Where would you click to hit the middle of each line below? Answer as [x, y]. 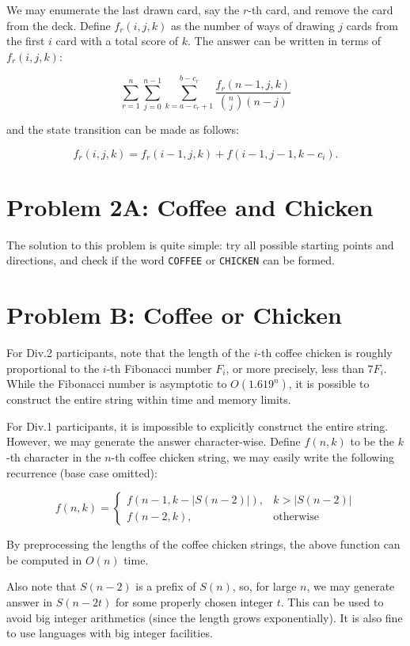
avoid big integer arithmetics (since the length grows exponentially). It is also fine [205, 617]
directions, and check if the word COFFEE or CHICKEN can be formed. [171, 260]
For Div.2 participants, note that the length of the [128, 353]
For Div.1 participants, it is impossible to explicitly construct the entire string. [197, 426]
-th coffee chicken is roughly [325, 353]
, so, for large [264, 586]
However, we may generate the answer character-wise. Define [154, 441]
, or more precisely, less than [295, 368]
